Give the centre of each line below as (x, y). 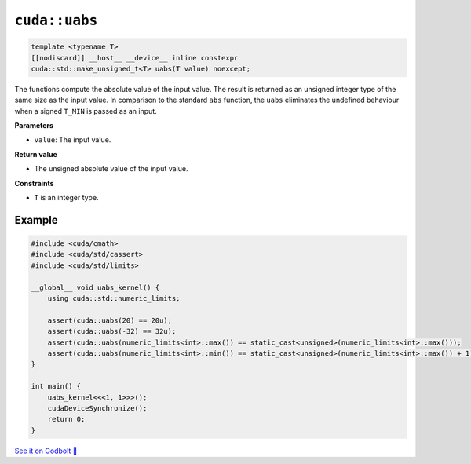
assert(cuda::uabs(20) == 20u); (110, 320)
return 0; (66, 419)
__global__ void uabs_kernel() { (95, 287)
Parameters (34, 126)
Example (36, 220)
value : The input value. (73, 140)
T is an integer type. (66, 198)
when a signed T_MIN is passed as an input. (86, 111)
